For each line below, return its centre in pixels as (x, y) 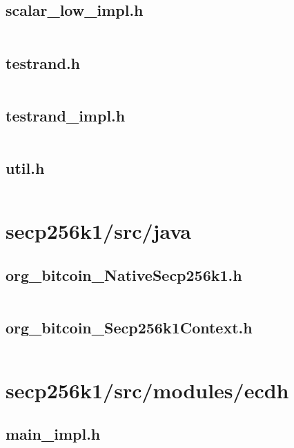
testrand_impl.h (66, 115)
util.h (25, 168)
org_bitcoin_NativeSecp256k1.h (124, 274)
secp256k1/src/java (98, 231)
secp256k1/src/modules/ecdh (147, 390)
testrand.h (43, 62)
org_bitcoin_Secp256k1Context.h (129, 327)
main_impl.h (53, 434)
